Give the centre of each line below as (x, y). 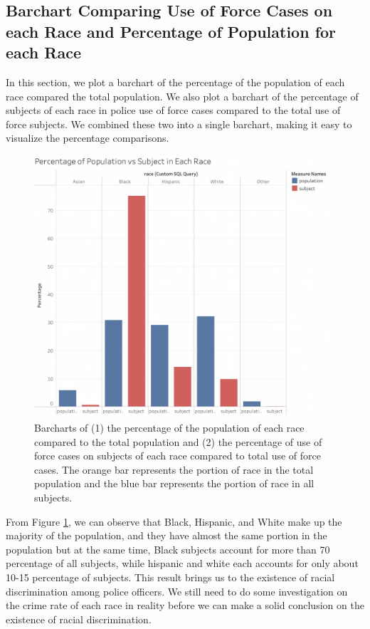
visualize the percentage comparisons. (88, 138)
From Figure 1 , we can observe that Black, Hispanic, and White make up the (174, 521)
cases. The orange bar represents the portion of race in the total (174, 469)
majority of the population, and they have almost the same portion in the (166, 535)
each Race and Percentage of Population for (171, 31)
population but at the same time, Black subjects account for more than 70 (168, 549)
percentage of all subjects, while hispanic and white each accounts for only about (182, 563)
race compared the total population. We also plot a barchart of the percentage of (182, 96)
